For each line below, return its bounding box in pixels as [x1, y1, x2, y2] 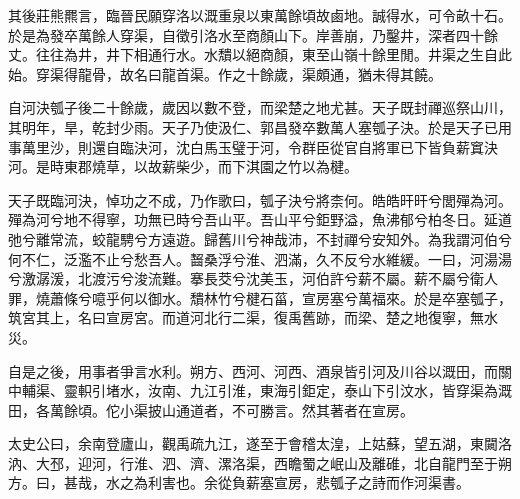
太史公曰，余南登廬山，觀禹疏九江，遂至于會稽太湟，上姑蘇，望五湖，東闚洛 [8, 433, 512, 454]
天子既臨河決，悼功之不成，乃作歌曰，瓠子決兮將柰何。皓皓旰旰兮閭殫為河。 [8, 189, 512, 210]
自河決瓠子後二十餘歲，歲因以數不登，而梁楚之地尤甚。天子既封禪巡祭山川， [8, 97, 512, 118]
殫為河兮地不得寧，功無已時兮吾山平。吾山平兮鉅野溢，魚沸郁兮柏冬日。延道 [8, 209, 512, 230]
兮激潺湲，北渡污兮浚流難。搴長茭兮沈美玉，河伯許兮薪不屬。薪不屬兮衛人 [8, 268, 498, 289]
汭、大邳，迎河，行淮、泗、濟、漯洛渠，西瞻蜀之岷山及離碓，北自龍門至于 [8, 452, 498, 473]
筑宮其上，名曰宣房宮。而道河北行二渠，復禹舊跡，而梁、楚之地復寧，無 [8, 307, 484, 328]
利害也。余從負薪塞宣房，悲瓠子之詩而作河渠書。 [147, 472, 470, 493]
